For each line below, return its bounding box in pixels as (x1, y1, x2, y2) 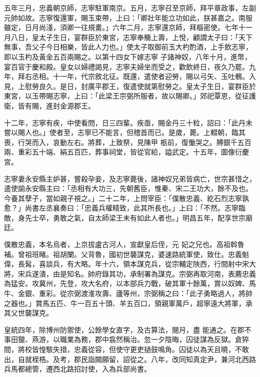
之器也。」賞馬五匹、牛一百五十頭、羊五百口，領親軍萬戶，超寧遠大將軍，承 (4, 297, 252, 308)
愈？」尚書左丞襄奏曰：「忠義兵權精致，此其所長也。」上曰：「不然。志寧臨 (4, 202, 245, 213)
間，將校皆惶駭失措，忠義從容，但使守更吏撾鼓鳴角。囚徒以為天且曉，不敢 (4, 344, 249, 354)
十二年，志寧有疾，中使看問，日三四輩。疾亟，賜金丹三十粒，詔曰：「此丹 (4, 117, 245, 127)
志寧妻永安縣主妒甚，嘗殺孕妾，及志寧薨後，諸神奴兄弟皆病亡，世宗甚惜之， (4, 173, 256, 183)
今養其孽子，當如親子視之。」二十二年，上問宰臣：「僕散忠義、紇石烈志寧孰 (4, 192, 249, 203)
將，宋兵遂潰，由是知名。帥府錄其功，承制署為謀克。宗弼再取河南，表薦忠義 (4, 268, 256, 278)
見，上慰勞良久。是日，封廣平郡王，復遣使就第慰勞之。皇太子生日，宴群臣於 (4, 80, 256, 91)
